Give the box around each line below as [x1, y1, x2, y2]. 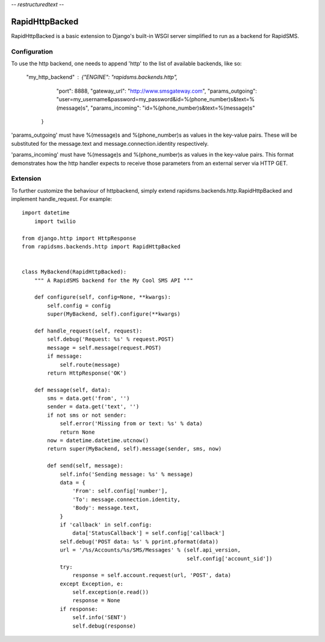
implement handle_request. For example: [11, 196, 113, 203]
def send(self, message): [47, 463, 123, 469]
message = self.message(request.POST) [47, 344, 162, 351]
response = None [72, 597, 120, 604]
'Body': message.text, [72, 505, 140, 511]
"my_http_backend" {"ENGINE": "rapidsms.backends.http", [26, 73, 178, 81]
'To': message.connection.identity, [72, 496, 181, 503]
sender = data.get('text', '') [47, 404, 140, 410]
